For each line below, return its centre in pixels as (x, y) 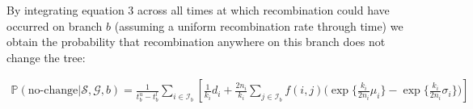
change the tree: (46, 57)
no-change (53, 91)
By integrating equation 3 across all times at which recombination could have (198, 10)
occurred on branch (55, 25)
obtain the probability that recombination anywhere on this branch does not (196, 42)
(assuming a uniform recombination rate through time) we (259, 25)
